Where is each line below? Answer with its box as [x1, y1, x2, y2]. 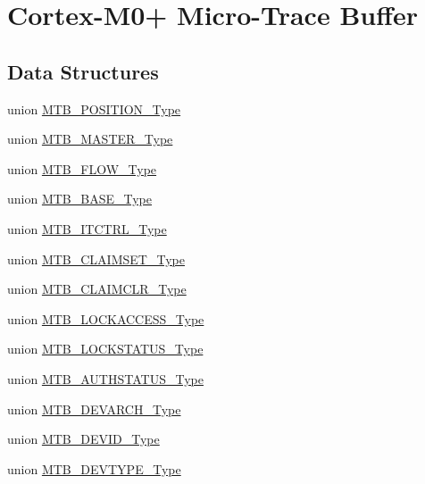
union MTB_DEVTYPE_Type [7, 459, 181, 478]
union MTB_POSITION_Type [7, 99, 181, 118]
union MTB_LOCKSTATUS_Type [7, 339, 204, 358]
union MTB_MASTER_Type [7, 129, 173, 148]
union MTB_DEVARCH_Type [7, 399, 181, 418]
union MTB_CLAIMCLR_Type [7, 280, 187, 298]
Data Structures [7, 57, 159, 85]
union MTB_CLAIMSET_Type [7, 249, 185, 268]
